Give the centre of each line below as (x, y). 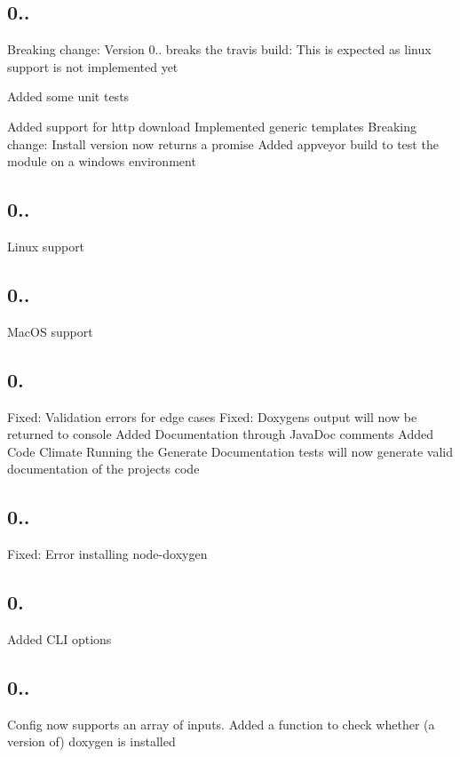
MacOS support (50, 331)
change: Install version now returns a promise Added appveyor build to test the (223, 143)
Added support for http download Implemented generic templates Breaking (212, 126)
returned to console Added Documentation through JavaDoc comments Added (220, 434)
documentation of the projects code (103, 469)
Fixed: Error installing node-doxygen (107, 554)
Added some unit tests (68, 96)
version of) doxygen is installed (91, 741)
